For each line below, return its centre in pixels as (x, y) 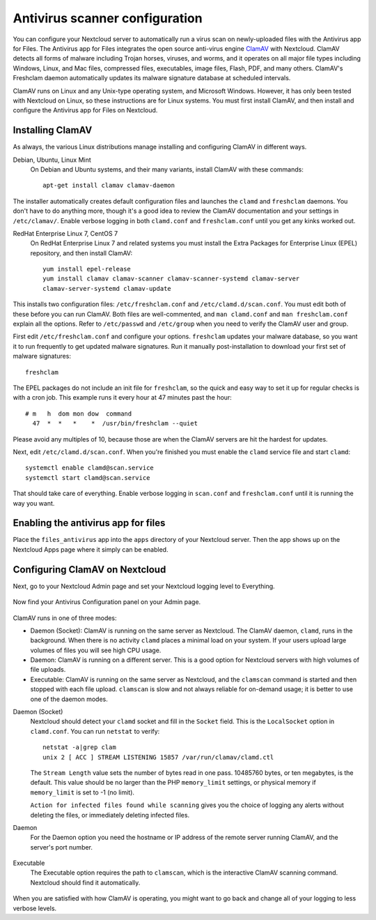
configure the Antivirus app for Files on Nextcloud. (85, 110)
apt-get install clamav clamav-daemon (109, 186)
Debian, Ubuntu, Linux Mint (52, 160)
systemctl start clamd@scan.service (88, 477)
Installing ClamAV (53, 130)
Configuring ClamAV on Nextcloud (89, 570)
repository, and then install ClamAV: (81, 253)
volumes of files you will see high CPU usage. (96, 650)
